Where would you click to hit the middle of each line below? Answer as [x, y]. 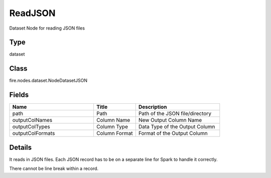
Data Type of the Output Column [177, 127]
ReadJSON [32, 13]
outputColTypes [31, 127]
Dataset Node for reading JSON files [47, 28]
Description [153, 107]
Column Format [114, 133]
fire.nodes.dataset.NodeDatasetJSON [48, 81]
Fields [19, 95]
